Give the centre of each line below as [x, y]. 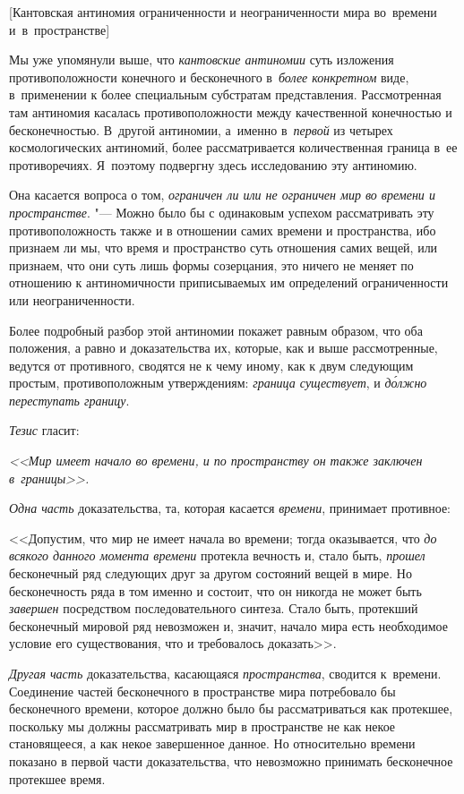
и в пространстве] [60, 29]
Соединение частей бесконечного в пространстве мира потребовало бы [202, 691]
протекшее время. [57, 778]
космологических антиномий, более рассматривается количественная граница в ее [233, 147]
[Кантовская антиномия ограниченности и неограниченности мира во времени [223, 12]
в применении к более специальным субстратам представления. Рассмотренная [225, 94]
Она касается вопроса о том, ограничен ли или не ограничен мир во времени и [222, 195]
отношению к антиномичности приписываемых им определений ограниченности [229, 282]
